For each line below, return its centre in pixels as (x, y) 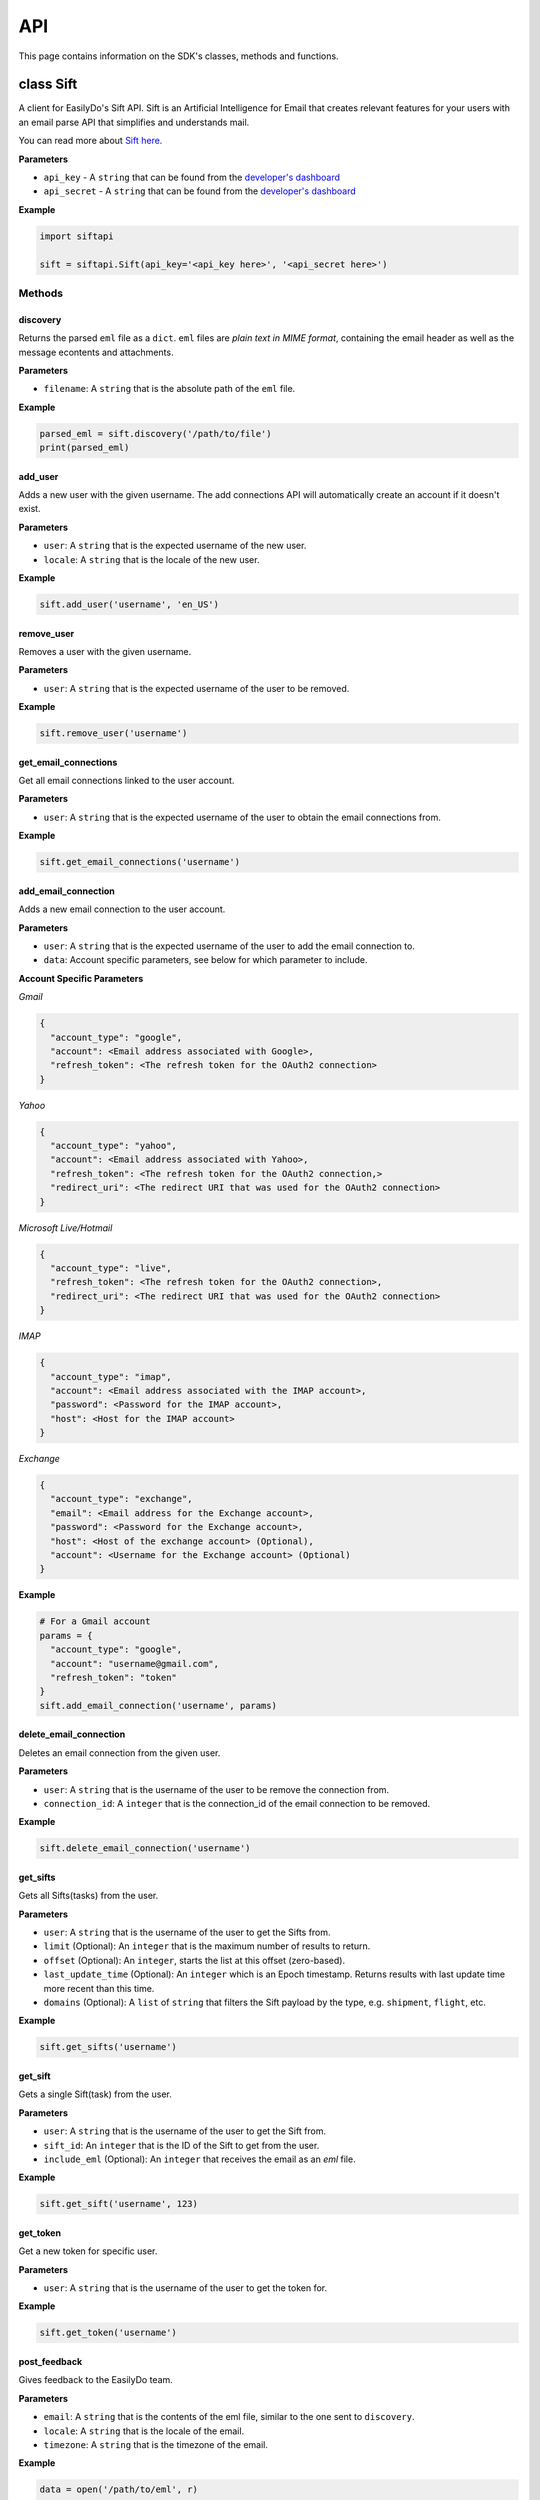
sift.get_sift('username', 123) (119, 2204)
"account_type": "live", (111, 1268)
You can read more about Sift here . (90, 141)
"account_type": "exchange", (122, 1499)
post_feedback (50, 2362)
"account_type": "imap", (111, 1376)
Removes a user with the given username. (105, 651)
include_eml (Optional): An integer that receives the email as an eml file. (199, 2159)
